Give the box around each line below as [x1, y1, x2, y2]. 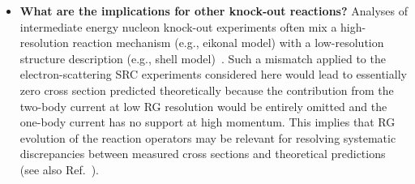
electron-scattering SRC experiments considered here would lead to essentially [19, 66, 407, 83]
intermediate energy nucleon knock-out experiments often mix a [19, 18, 337, 35]
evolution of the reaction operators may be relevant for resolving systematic [19, 129, 396, 146]
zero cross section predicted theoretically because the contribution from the [19, 81, 394, 98]
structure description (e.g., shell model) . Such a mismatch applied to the [19, 49, 386, 66]
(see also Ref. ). [19, 160, 99, 178]
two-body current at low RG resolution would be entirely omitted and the [19, 97, 387, 114]
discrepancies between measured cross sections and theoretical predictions [19, 145, 386, 162]
